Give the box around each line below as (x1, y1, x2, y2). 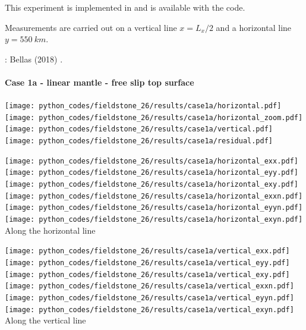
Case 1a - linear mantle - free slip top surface (5, 76, 194, 88)
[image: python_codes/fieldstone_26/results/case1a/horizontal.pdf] (5, 102, 282, 111)
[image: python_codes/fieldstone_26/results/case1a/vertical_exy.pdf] (5, 270, 290, 279)
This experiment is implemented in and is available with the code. (5, 1, 245, 13)
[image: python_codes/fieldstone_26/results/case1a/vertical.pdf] (5, 125, 273, 134)
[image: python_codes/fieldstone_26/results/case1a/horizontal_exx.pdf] (5, 156, 298, 165)
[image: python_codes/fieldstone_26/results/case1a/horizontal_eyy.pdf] (5, 168, 298, 177)
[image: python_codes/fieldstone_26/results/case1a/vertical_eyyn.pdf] (5, 293, 294, 302)
